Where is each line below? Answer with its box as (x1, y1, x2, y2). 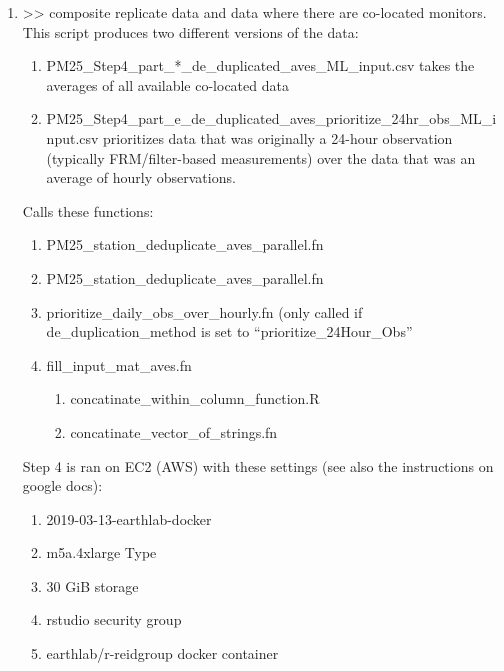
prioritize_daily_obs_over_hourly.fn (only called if (46, 301, 363, 322)
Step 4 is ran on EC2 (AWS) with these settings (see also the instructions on (22, 455, 494, 476)
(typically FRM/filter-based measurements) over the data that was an (46, 147, 476, 168)
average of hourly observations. (46, 167, 236, 188)
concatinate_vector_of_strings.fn (70, 421, 278, 442)
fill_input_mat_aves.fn (46, 354, 192, 375)
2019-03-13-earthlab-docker (46, 508, 212, 529)
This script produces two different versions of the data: (22, 21, 359, 42)
